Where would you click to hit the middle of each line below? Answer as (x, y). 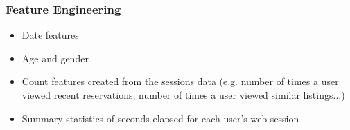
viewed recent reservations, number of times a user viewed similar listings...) (183, 95)
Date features (50, 35)
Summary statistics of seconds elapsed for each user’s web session (160, 118)
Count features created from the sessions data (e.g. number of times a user (180, 81)
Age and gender (55, 58)
